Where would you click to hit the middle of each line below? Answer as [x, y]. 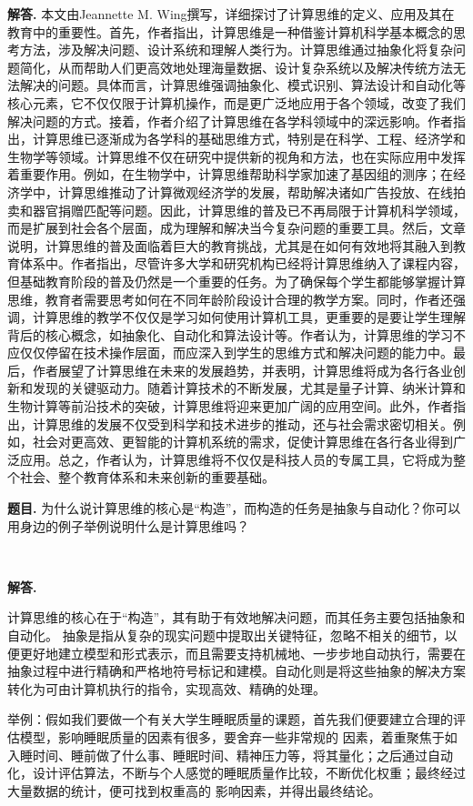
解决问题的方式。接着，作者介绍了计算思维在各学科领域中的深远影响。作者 [230, 121]
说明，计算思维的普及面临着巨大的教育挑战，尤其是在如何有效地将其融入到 [230, 245]
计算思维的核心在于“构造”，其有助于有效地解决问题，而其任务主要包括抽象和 [236, 617]
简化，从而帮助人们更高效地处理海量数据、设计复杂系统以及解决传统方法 [236, 67]
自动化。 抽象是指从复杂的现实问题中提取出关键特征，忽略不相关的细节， [226, 635]
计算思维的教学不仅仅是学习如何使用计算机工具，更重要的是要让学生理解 [249, 317]
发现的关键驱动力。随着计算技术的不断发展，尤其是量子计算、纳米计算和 [249, 388]
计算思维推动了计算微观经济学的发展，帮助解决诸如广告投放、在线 [255, 191]
